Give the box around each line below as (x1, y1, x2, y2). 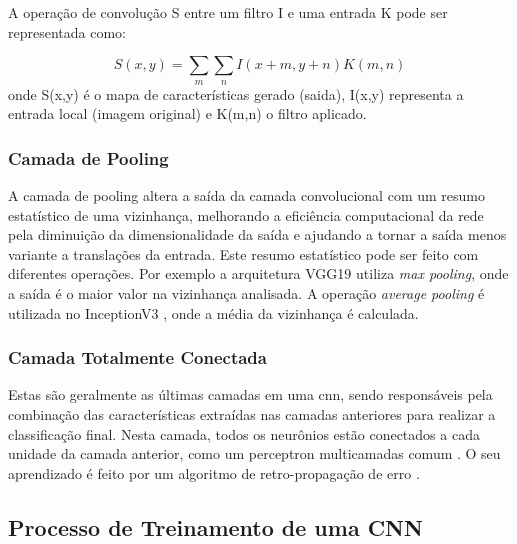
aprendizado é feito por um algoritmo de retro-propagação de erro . (8, 462, 420, 483)
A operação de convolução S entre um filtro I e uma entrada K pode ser (8, 2, 448, 22)
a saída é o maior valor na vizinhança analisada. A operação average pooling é (8, 282, 485, 303)
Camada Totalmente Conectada (8, 345, 267, 370)
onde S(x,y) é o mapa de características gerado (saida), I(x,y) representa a (8, 83, 464, 104)
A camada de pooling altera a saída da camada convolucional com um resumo (8, 184, 485, 205)
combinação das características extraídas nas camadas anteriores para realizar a (8, 403, 496, 424)
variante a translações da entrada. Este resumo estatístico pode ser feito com (8, 243, 479, 264)
